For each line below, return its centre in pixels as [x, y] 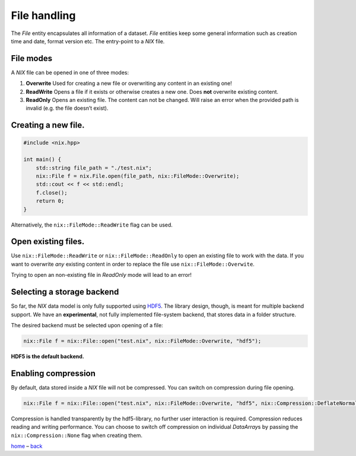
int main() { [42, 160]
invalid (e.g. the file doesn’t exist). [67, 108]
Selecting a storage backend [65, 292]
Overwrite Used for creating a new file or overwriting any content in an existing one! [129, 84]
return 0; [50, 201]
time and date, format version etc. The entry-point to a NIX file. [88, 41]
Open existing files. [48, 242]
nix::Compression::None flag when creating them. [77, 435]
